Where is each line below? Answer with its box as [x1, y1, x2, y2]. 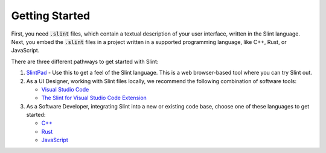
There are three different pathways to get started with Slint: [11, 58, 159, 65]
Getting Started [11, 9, 91, 22]
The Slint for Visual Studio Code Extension [41, 94, 147, 102]
